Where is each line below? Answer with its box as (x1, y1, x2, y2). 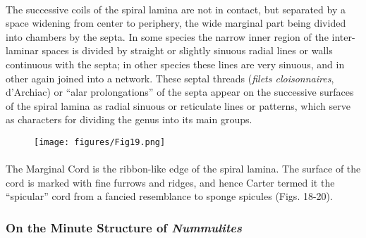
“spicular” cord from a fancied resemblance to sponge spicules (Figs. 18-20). (6, 189, 333, 203)
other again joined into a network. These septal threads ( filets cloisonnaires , (6, 70, 334, 85)
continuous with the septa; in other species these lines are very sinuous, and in (6, 56, 345, 71)
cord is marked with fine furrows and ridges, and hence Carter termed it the (6, 175, 335, 189)
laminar (6, 43, 39, 58)
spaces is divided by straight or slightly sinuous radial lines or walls (42, 43, 333, 58)
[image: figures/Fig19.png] (34, 137, 166, 147)
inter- (331, 29, 355, 44)
